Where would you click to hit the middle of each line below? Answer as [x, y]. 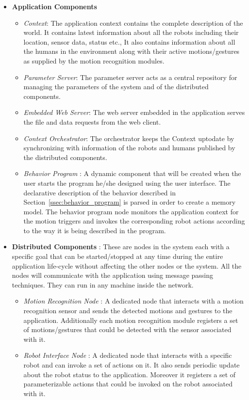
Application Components [54, 6]
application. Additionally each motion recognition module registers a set [131, 320]
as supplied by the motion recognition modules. [94, 60]
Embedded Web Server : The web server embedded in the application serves [134, 112]
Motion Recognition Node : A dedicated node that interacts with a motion [133, 301]
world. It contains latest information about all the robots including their [131, 32]
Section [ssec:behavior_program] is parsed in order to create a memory [130, 202]
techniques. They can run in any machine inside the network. [103, 284]
